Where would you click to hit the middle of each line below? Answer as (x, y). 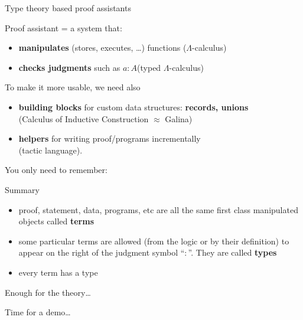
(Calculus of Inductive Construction (84, 118)
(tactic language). (50, 150)
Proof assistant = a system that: (63, 27)
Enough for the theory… (48, 292)
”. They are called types (232, 252)
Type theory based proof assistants (68, 8)
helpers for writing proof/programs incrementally (110, 138)
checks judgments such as (69, 67)
